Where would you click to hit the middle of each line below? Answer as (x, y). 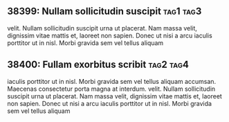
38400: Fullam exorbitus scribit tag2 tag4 (98, 65)
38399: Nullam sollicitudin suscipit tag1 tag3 (104, 11)
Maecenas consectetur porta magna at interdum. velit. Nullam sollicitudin (111, 89)
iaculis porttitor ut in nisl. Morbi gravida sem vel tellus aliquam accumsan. (112, 81)
